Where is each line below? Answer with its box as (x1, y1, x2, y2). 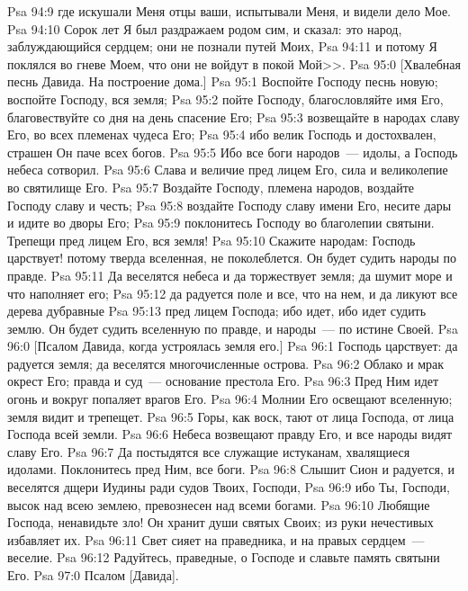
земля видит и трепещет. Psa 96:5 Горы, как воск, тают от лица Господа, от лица (7, 407, 454, 425)
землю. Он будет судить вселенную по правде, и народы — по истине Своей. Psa (7, 318, 458, 337)
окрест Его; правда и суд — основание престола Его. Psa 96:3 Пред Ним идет (7, 372, 439, 390)
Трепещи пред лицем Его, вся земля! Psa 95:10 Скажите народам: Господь (7, 230, 416, 249)
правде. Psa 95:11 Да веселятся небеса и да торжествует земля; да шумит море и (7, 265, 453, 284)
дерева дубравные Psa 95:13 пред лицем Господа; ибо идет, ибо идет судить (7, 301, 427, 320)
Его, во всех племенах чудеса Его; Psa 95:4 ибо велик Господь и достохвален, (7, 125, 436, 144)
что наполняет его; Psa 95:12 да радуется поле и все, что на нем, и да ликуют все (7, 283, 458, 302)
